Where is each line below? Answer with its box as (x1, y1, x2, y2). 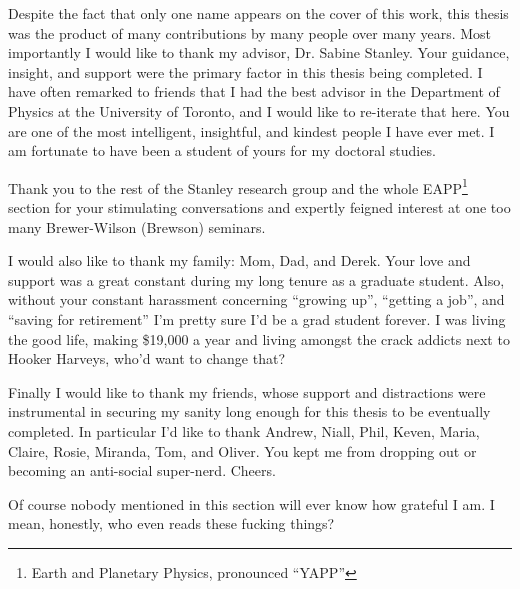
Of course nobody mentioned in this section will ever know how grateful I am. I (8, 493, 495, 514)
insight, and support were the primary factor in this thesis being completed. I (8, 61, 483, 82)
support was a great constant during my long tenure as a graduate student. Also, (8, 269, 505, 290)
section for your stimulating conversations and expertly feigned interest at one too (8, 197, 511, 217)
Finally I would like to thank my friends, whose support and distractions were (8, 381, 486, 402)
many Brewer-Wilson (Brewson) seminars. (8, 216, 266, 237)
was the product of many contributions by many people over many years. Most (8, 22, 492, 43)
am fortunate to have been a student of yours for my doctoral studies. (8, 140, 436, 161)
